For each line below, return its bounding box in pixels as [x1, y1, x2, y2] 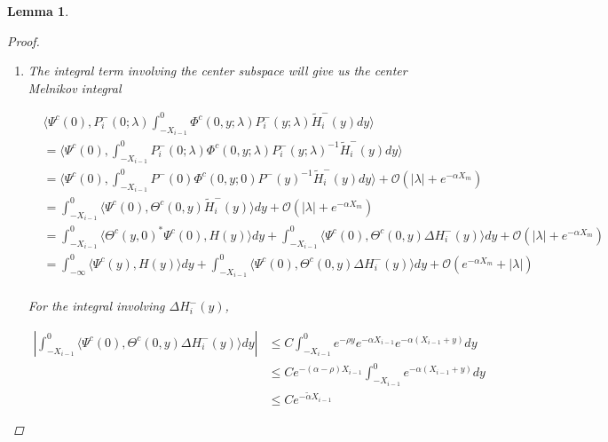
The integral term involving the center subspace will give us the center [28, 61, 407, 80]
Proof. [7, 31, 40, 50]
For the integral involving [28, 296, 165, 315]
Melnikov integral [28, 78, 122, 97]
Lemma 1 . [7, 2, 69, 20]
